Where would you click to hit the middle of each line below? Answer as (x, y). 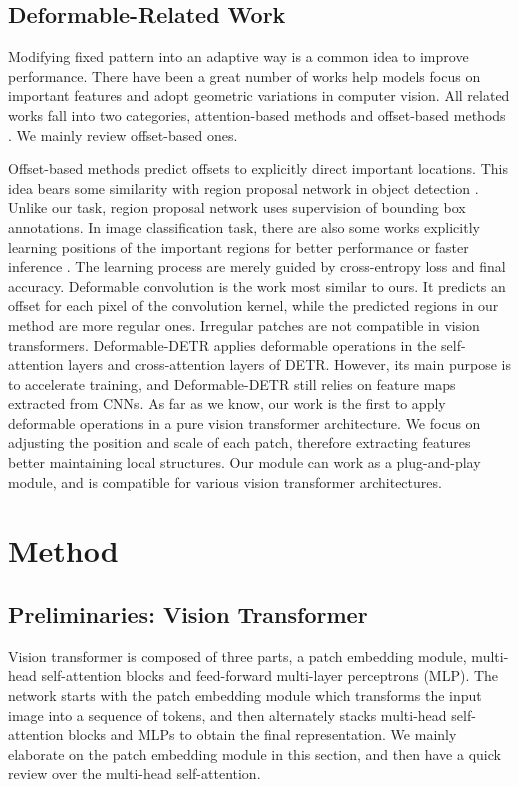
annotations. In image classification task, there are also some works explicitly (244, 226)
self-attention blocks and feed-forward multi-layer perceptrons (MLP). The (270, 675)
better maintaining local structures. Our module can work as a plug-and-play (244, 462)
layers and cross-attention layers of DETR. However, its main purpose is (289, 364)
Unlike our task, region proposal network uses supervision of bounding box (237, 207)
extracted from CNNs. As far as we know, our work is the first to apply (227, 403)
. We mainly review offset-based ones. (123, 134)
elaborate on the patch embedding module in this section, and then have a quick (254, 753)
